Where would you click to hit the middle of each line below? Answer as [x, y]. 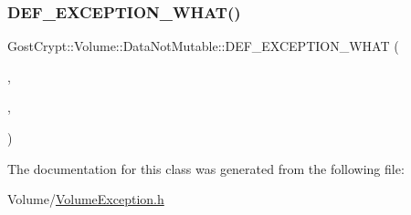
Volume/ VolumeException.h [86, 199]
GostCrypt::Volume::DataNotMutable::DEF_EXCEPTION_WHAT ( [203, 46]
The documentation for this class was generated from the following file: [206, 168]
